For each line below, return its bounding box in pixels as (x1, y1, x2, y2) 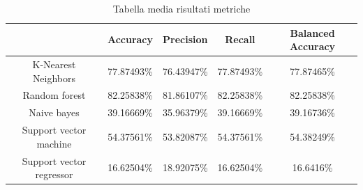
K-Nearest (32, 57, 76, 72)
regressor (35, 167, 73, 182)
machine (36, 136, 72, 150)
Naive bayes (29, 105, 80, 120)
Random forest (22, 88, 86, 102)
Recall (225, 32, 255, 47)
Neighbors (32, 70, 76, 85)
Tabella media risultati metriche (112, 1, 251, 15)
